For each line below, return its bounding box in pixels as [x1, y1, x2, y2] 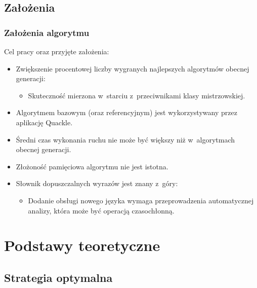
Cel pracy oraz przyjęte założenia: [4, 46, 109, 56]
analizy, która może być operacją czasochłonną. [28, 205, 175, 215]
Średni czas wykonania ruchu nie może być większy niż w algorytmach [16, 134, 235, 145]
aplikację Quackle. [16, 117, 73, 127]
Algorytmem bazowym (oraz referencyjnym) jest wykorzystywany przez [16, 107, 237, 118]
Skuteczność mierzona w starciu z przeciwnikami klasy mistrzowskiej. [28, 90, 245, 100]
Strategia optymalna [4, 269, 113, 285]
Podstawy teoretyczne [4, 235, 160, 256]
